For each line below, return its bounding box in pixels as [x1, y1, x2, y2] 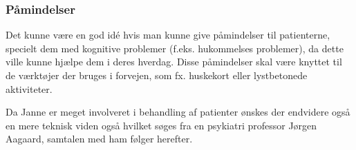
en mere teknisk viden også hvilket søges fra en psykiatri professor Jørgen [6, 118, 317, 132]
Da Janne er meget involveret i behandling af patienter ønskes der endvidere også [6, 105, 350, 119]
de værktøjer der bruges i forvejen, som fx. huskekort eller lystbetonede [6, 68, 308, 82]
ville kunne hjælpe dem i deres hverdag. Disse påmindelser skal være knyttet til [6, 54, 342, 69]
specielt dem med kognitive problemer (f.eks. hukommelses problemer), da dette [6, 41, 344, 55]
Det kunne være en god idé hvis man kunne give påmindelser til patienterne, [6, 28, 330, 42]
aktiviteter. [6, 81, 53, 96]
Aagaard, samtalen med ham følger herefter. [6, 131, 193, 146]
